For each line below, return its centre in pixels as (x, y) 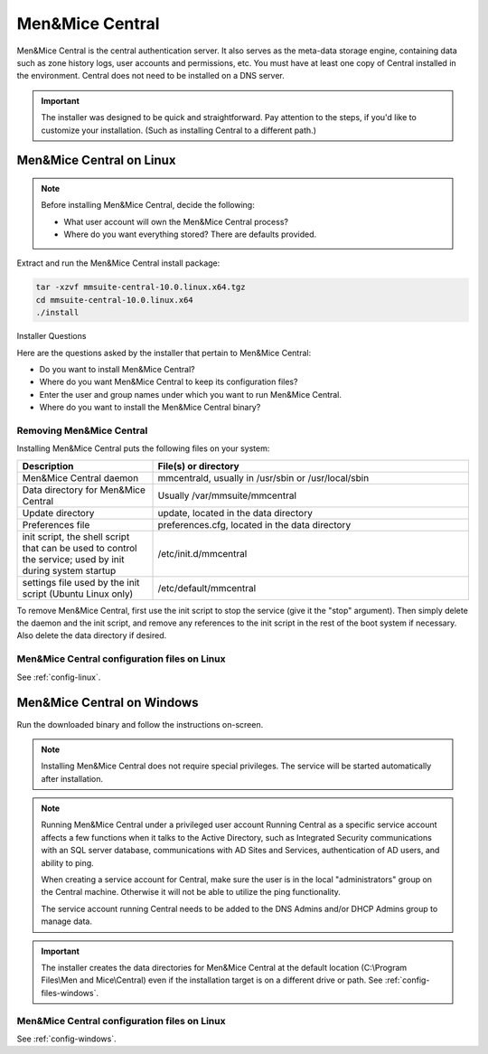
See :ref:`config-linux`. (59, 677)
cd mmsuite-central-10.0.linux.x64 (114, 300)
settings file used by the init (81, 582)
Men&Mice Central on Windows (108, 703)
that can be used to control (80, 548)
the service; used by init (73, 559)
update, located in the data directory (235, 513)
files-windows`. (70, 993)
